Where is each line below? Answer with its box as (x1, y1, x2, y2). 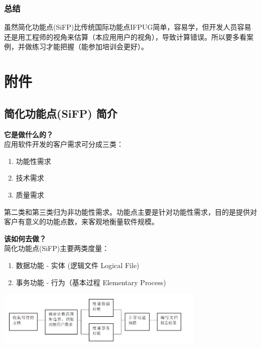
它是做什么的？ (4, 129, 53, 139)
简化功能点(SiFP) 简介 (4, 105, 117, 121)
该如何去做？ (4, 233, 46, 243)
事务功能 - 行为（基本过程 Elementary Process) (16, 277, 166, 287)
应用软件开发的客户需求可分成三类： (4, 139, 123, 149)
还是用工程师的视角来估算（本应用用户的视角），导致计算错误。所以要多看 (4, 31, 246, 42)
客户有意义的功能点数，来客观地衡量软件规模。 (4, 216, 159, 227)
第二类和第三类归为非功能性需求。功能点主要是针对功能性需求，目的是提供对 (4, 206, 257, 217)
